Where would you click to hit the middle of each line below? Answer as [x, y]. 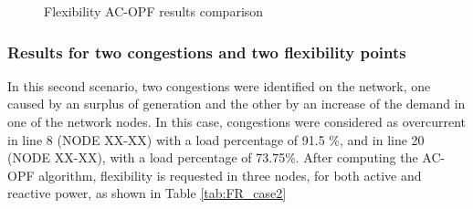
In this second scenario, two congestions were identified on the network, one [219, 85]
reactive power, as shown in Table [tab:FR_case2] [147, 193]
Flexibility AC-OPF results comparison [154, 11]
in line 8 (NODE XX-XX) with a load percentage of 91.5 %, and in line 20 [216, 139]
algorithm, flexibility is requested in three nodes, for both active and [230, 175]
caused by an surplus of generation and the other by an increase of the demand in [236, 104]
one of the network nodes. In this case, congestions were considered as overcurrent [236, 121]
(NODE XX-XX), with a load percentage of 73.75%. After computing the [213, 157]
